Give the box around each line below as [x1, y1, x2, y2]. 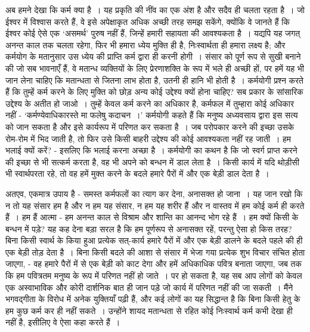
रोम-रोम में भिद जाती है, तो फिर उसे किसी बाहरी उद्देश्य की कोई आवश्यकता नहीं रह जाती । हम [5, 132, 292, 145]
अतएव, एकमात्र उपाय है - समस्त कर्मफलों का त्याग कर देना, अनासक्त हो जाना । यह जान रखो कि [5, 187, 303, 199]
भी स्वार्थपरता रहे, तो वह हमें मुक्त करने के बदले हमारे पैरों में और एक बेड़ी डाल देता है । [5, 167, 269, 180]
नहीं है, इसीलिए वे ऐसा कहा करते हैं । [5, 316, 120, 328]
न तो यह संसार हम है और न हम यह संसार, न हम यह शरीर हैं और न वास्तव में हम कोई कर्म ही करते [5, 199, 305, 211]
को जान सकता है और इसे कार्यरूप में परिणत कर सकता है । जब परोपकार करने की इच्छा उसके [5, 120, 294, 133]
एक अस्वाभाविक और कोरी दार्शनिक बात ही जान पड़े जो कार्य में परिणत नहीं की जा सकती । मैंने [5, 281, 293, 293]
